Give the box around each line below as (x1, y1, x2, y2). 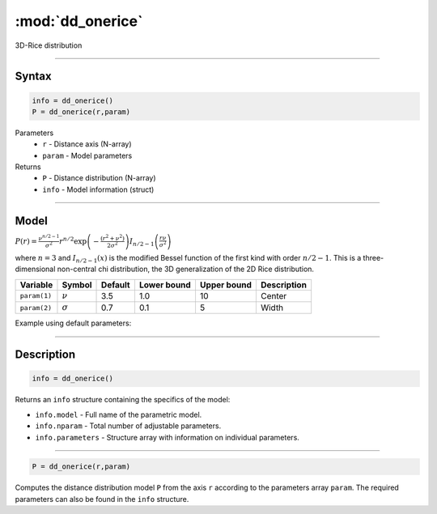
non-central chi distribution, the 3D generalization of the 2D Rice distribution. (57, 264, 315, 274)
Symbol (62, 279, 92, 291)
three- (363, 253, 384, 262)
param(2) (19, 304, 53, 312)
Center (260, 290, 287, 301)
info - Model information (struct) (42, 185, 155, 194)
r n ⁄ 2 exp (59, 236, 87, 246)
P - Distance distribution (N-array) (42, 173, 157, 183)
